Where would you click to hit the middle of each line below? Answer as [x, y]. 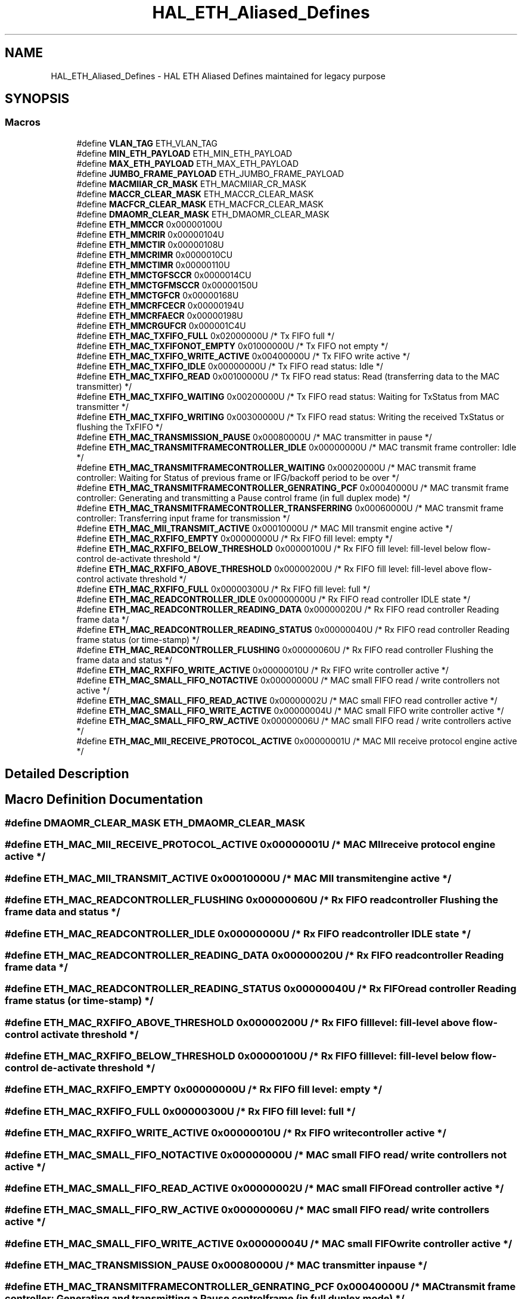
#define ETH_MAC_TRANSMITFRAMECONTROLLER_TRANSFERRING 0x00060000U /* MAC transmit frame [290, 508]
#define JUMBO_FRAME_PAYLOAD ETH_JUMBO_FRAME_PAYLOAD [210, 173]
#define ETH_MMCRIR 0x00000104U [150, 234]
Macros [23, 122]
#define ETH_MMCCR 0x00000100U [149, 224]
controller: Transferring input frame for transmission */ [183, 518]
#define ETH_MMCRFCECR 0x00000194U [160, 305]
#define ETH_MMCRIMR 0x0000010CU [155, 254]
